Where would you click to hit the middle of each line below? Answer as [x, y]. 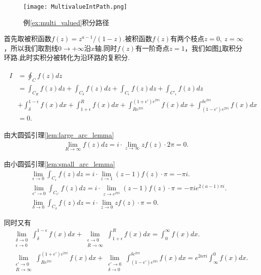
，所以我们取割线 [31, 48]
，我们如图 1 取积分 [214, 48]
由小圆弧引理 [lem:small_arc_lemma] [60, 163]
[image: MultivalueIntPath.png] [75, 7]
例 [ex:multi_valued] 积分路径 [66, 22]
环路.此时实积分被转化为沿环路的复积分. [67, 57]
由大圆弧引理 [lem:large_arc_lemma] [59, 135]
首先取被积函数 [28, 38]
